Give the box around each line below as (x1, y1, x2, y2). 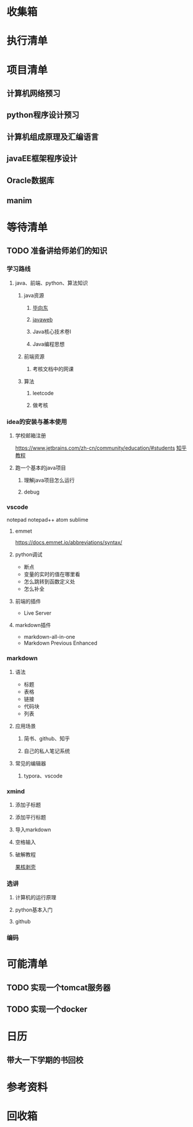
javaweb (32, 316, 53, 323)
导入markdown (15, 826, 51, 833)
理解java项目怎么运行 (23, 477, 75, 484)
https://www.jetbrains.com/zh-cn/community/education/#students (15, 444, 176, 451)
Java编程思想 (32, 340, 65, 347)
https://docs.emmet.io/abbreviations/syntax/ (15, 539, 122, 546)
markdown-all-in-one (23, 633, 75, 640)
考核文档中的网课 (32, 365, 74, 372)
